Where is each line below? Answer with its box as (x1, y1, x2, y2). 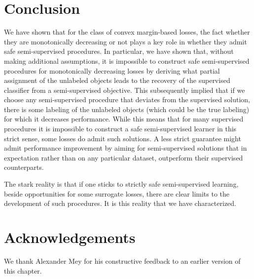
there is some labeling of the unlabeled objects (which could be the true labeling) (4, 104, 250, 114)
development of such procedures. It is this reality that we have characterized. (4, 198, 237, 208)
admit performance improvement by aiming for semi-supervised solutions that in (4, 143, 247, 153)
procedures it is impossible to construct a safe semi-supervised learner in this (4, 123, 237, 134)
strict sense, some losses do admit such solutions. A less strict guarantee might (4, 133, 241, 143)
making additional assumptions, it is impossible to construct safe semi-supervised (4, 55, 250, 66)
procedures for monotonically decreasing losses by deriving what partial (4, 65, 220, 76)
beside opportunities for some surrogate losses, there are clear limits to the (4, 188, 230, 199)
